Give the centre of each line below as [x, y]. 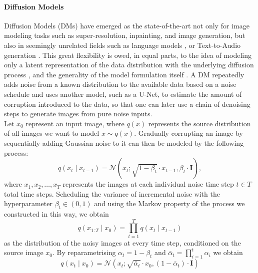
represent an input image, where [75, 123]
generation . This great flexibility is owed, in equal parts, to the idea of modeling [128, 55]
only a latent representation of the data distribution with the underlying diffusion [129, 65]
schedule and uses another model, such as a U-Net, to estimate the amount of [123, 94]
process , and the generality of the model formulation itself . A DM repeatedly [124, 74]
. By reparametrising [84, 252]
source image [24, 252]
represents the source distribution [199, 123]
